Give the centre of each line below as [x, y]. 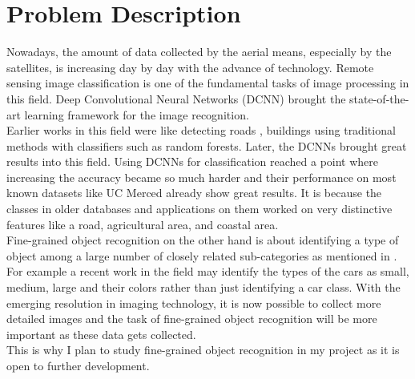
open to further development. [78, 365]
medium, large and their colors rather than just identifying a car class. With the [203, 287]
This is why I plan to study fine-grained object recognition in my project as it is [203, 350]
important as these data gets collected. [101, 334]
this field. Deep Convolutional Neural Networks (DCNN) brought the [176, 98]
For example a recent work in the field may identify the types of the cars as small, [208, 271]
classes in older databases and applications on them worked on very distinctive [199, 209]
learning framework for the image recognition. [137, 114]
